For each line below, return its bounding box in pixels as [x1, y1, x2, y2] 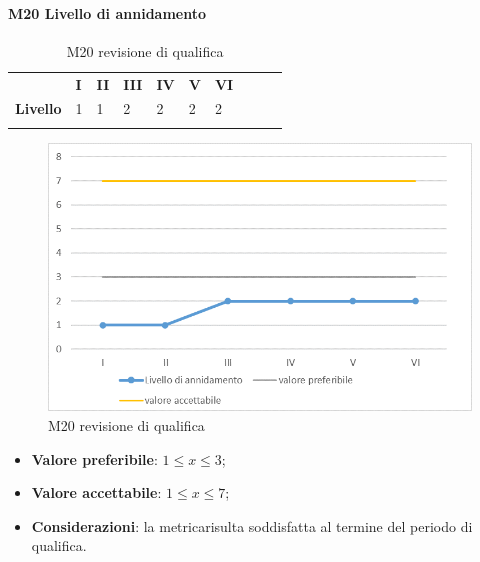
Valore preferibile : [31, 448, 158, 469]
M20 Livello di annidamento [8, 2, 207, 23]
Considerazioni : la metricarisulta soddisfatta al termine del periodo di [31, 515, 473, 536]
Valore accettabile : [31, 482, 162, 503]
